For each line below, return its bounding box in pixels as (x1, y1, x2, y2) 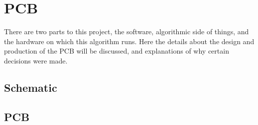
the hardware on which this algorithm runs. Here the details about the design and (4, 36, 255, 46)
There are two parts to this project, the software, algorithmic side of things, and (4, 26, 249, 37)
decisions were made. (4, 55, 68, 65)
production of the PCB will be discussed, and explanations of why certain (4, 46, 229, 56)
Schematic (4, 79, 57, 95)
